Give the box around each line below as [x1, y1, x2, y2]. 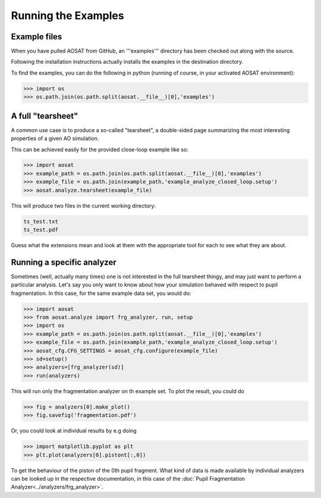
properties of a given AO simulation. [11, 135, 99, 142]
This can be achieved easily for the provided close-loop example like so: [11, 146, 188, 153]
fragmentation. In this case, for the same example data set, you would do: [11, 290, 191, 297]
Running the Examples [11, 9, 124, 22]
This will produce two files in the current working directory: [11, 202, 156, 209]
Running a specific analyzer [11, 257, 117, 267]
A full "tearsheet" [11, 111, 78, 121]
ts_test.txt [23, 218, 59, 225]
